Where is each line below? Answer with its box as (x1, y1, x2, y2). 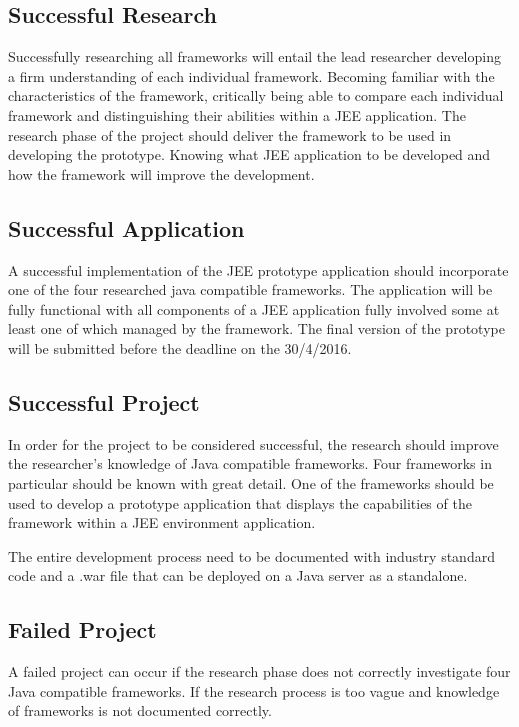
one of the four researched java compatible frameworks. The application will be (8, 279, 493, 300)
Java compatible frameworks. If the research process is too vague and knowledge (8, 680, 500, 701)
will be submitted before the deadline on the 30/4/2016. (8, 337, 352, 358)
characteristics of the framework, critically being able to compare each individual (8, 85, 504, 106)
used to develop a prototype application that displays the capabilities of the (8, 492, 472, 513)
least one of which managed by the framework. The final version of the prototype (8, 318, 505, 339)
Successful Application (8, 212, 245, 243)
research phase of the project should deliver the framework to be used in (8, 124, 452, 145)
